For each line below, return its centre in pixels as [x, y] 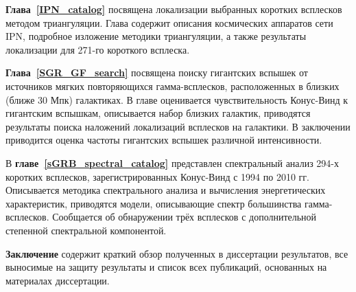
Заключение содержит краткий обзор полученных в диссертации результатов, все [177, 253]
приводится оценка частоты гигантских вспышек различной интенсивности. [164, 140]
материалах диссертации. [58, 280]
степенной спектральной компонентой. [86, 230]
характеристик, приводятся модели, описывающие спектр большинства [154, 203]
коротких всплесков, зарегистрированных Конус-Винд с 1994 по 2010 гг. [157, 176]
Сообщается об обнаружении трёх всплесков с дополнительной [185, 217]
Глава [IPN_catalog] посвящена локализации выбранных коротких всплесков [174, 9]
